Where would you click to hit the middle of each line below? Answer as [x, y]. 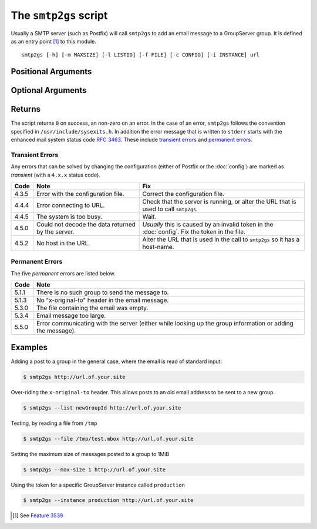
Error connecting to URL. [70, 205]
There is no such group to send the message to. [102, 292]
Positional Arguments [51, 71]
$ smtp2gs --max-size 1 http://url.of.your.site [95, 470]
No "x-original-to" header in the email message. [102, 300]
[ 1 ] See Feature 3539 [38, 515]
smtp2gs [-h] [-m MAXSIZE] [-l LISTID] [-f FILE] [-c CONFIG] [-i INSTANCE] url [141, 55]
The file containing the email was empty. [92, 308]
